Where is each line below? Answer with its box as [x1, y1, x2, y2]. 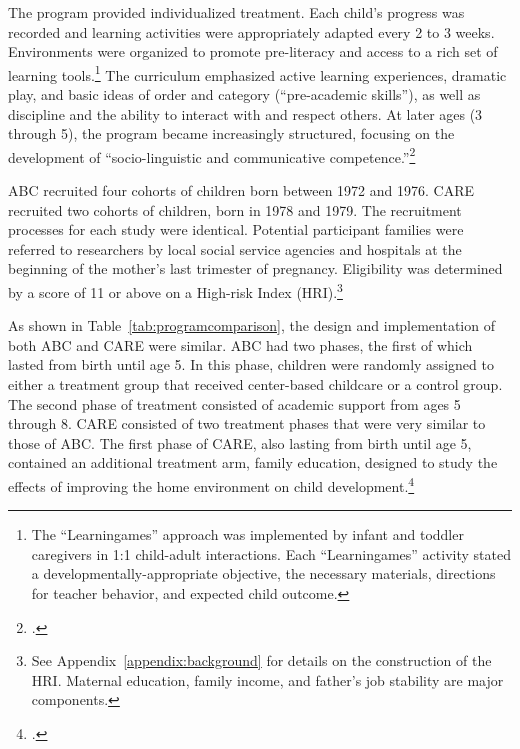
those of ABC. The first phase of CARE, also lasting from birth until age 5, [8, 432, 472, 453]
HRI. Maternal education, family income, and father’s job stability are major [31, 669, 504, 690]
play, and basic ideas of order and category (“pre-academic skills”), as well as [8, 84, 481, 105]
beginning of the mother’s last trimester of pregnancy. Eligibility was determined [8, 258, 503, 279]
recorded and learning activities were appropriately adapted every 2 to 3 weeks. [8, 21, 495, 42]
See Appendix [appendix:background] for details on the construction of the [31, 650, 492, 671]
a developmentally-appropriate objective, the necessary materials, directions [31, 563, 496, 584]
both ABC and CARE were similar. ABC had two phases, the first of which [8, 334, 473, 355]
